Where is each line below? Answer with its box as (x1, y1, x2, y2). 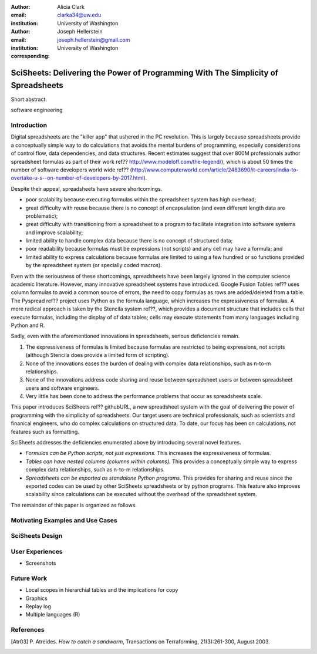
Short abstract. (11, 96, 47, 103)
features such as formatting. (11, 428, 79, 435)
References (11, 626, 45, 634)
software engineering (11, 106, 63, 114)
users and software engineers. (25, 385, 100, 392)
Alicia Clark (57, 4, 85, 10)
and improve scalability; (25, 229, 83, 236)
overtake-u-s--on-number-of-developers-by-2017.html (11, 174, 144, 181)
